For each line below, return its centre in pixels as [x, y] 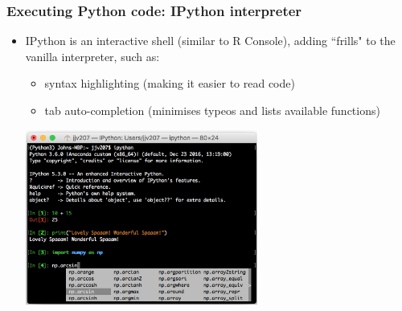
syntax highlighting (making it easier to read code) [170, 83]
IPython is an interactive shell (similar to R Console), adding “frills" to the [210, 41]
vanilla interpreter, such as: [92, 56]
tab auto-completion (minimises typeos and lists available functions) [212, 110]
